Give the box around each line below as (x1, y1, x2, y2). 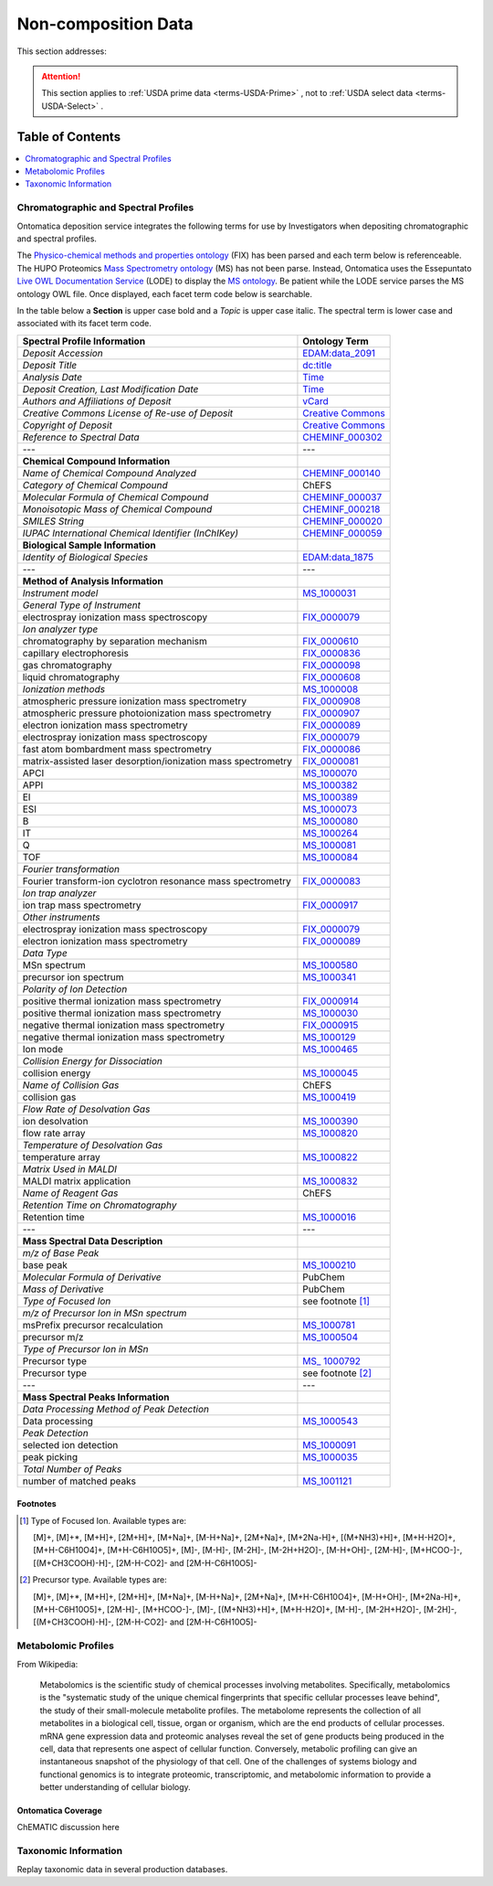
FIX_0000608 (302, 670, 361, 683)
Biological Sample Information (22, 538, 156, 551)
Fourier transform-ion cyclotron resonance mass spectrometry (22, 874, 291, 887)
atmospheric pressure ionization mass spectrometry (22, 695, 246, 708)
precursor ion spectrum (22, 970, 124, 983)
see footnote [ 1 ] (302, 1295, 370, 1307)
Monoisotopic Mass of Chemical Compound (22, 503, 213, 516)
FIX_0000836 (302, 646, 361, 659)
